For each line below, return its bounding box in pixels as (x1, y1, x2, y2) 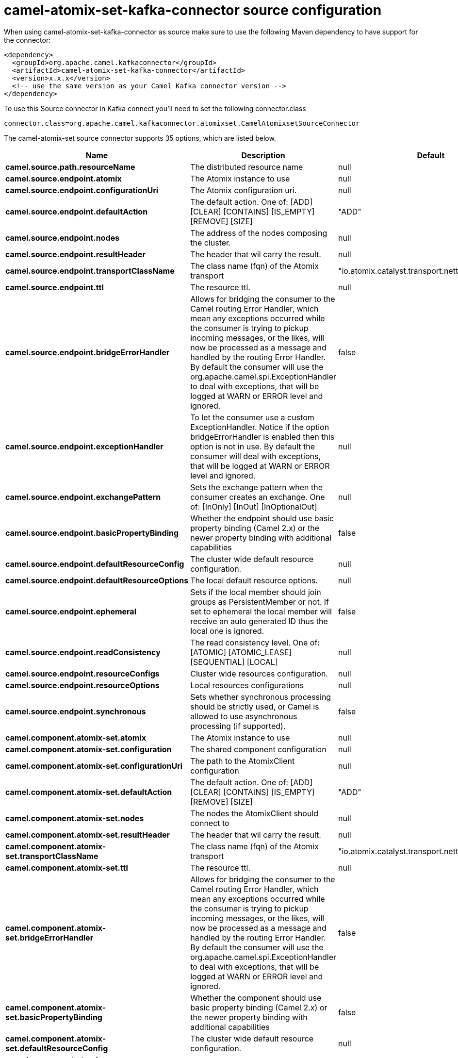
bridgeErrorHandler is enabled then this (190, 431, 335, 442)
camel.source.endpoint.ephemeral (5, 606, 136, 616)
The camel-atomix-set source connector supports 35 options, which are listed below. (4, 133, 276, 142)
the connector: (4, 35, 51, 44)
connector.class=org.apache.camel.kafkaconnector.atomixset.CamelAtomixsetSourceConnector (4, 119, 360, 127)
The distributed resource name (190, 162, 303, 172)
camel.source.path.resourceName (5, 162, 135, 172)
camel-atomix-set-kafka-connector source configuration (4, 2, 382, 18)
